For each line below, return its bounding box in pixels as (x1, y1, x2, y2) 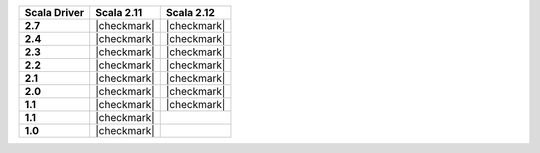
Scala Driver (24, 6, 85, 19)
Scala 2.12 (165, 6, 215, 19)
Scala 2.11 (95, 6, 143, 19)
